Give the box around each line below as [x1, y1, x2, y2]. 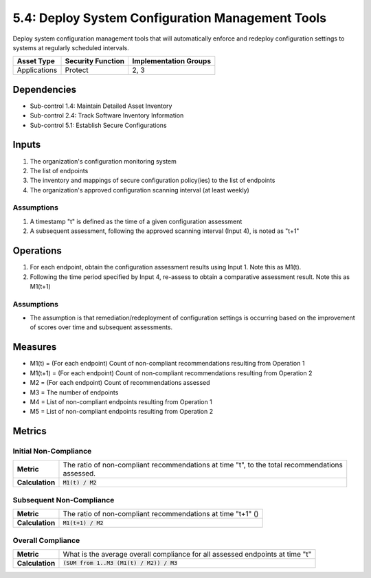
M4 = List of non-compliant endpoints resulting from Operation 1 [30, 397, 212, 405]
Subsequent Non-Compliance [12, 495, 115, 504]
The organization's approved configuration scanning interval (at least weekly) [30, 186, 250, 194]
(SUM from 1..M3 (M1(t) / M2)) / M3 [63, 559, 178, 567]
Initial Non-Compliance [12, 447, 92, 456]
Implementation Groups [132, 56, 212, 66]
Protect [65, 65, 89, 75]
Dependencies [12, 83, 77, 96]
